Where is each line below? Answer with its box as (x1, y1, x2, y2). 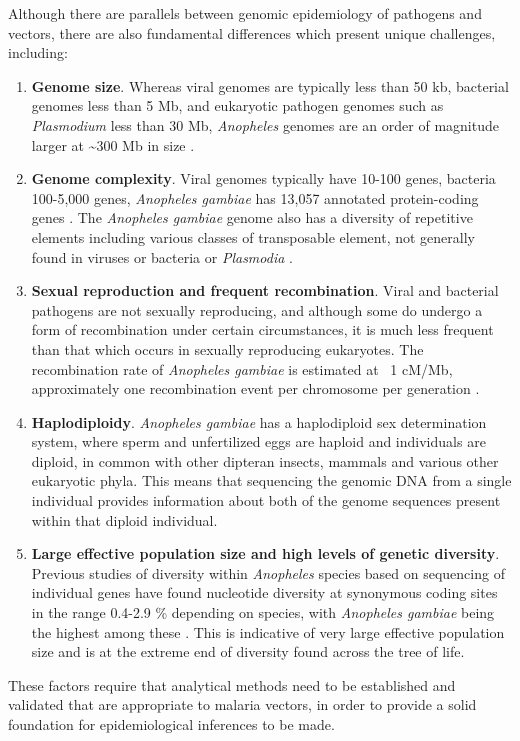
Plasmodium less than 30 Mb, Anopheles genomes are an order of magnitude (31, 114, 499, 135)
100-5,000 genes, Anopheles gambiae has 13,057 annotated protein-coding (31, 187, 479, 208)
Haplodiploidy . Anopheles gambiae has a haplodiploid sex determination (31, 411, 487, 432)
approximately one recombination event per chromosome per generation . (31, 378, 480, 399)
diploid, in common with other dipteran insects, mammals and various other (31, 450, 499, 471)
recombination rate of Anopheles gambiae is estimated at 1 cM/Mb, (31, 358, 453, 379)
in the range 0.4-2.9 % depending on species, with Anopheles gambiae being (31, 602, 495, 623)
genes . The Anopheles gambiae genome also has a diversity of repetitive (31, 207, 473, 228)
